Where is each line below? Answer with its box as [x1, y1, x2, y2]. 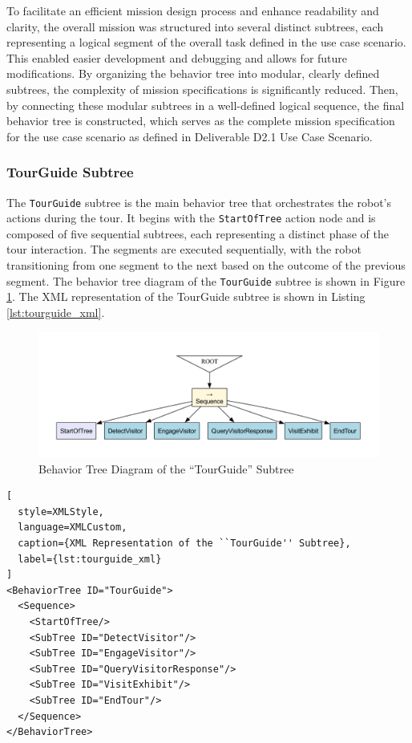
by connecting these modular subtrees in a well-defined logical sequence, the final [6, 96, 405, 113]
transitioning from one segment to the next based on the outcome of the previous [6, 257, 406, 274]
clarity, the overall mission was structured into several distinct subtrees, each [6, 18, 384, 35]
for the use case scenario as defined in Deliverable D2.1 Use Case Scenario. [6, 128, 373, 144]
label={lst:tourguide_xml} [18, 553, 162, 565]
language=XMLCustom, [18, 522, 127, 534]
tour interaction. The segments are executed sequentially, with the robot [6, 241, 362, 258]
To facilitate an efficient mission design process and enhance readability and [6, 2, 379, 18]
